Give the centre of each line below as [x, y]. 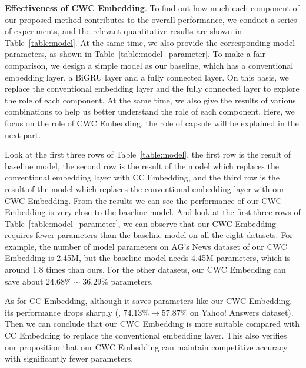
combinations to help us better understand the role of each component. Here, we [150, 111]
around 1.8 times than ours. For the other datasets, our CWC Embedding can [145, 270]
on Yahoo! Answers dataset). [242, 312]
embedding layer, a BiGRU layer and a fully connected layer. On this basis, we [147, 77]
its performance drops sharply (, [63, 312]
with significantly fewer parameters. [69, 358]
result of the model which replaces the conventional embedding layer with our [145, 188]
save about [24, 281]
